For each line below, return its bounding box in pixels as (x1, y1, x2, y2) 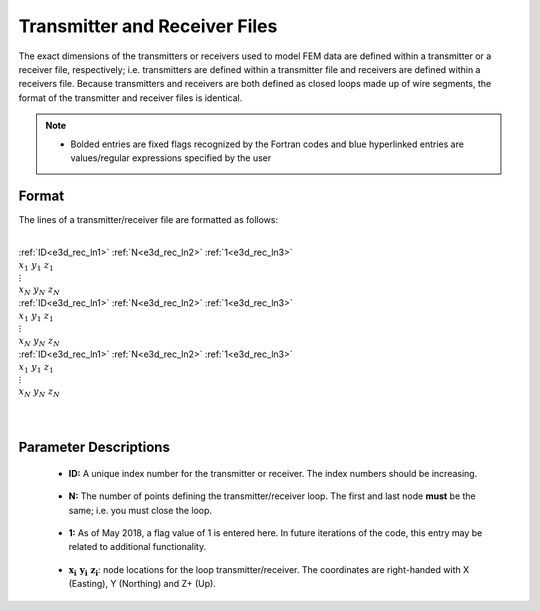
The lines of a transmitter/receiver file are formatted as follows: (18, 213, 279, 225)
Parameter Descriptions (18, 439, 170, 456)
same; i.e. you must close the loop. (68, 504, 213, 516)
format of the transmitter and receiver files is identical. (18, 91, 243, 104)
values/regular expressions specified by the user (70, 151, 272, 164)
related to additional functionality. (68, 541, 207, 553)
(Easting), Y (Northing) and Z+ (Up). (68, 578, 217, 590)
